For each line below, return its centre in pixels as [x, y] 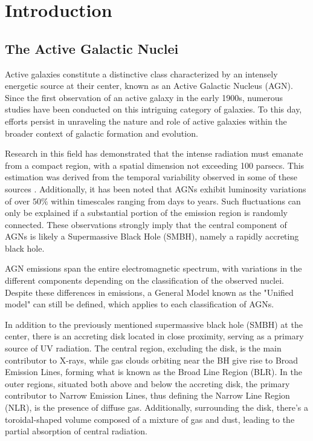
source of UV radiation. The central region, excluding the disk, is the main [143, 348]
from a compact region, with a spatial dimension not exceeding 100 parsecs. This [155, 165]
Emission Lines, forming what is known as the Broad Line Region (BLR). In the [154, 372]
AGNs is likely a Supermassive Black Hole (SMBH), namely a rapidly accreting [152, 236]
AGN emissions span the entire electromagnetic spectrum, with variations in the [153, 268]
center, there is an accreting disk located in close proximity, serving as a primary [154, 336]
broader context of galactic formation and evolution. [102, 133]
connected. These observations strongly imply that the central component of [146, 224]
